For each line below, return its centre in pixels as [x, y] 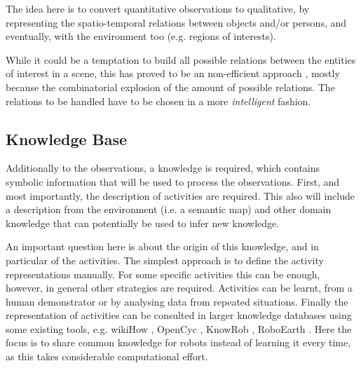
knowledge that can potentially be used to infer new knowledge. [143, 223]
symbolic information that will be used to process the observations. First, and [173, 181]
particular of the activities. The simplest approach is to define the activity [165, 260]
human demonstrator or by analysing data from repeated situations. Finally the [177, 301]
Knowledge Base [67, 138]
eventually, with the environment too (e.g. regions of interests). [141, 36]
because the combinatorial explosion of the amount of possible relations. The [170, 87]
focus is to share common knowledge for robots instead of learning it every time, [178, 342]
